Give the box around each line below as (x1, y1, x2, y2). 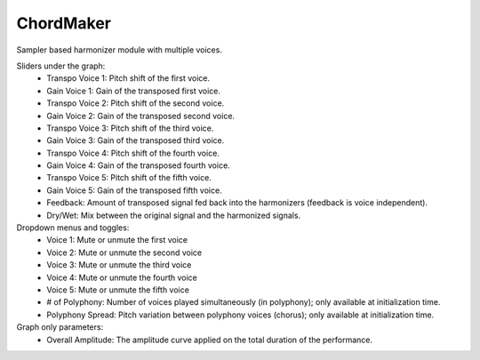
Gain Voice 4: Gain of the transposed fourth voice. (46, 160, 230, 171)
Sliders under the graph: (16, 60, 106, 71)
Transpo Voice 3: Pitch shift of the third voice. (46, 123, 214, 133)
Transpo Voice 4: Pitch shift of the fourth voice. (46, 148, 220, 158)
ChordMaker (16, 13, 111, 33)
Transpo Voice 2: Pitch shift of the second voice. (46, 98, 225, 108)
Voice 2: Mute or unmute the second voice (46, 247, 203, 258)
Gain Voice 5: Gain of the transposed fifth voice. (46, 185, 222, 196)
